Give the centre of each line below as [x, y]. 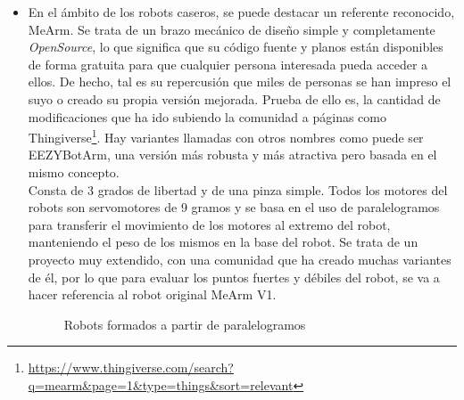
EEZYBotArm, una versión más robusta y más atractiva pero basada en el [232, 155]
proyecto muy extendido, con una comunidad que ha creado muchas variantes [240, 259]
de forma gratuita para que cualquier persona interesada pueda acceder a [228, 64]
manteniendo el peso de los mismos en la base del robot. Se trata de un [223, 242]
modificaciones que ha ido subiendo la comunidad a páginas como [207, 116]
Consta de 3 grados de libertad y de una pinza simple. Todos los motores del [238, 189]
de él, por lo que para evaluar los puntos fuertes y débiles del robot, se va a [234, 277]
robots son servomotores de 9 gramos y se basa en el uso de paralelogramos [234, 207]
